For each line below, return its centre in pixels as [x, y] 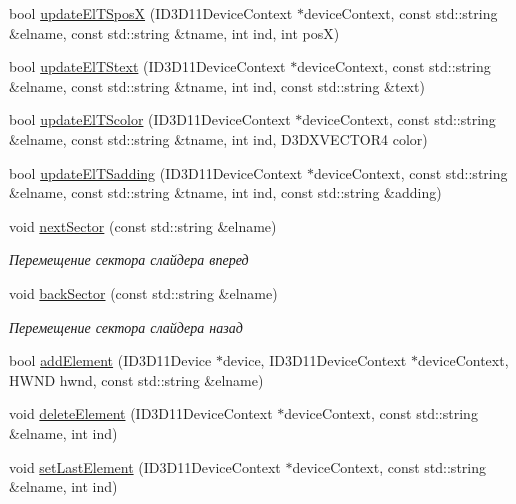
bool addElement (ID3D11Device [110, 360]
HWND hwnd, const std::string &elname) [136, 379]
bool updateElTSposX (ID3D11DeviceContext [151, 13]
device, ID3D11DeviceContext [314, 360]
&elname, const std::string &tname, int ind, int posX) [174, 32]
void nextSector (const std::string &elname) [143, 225]
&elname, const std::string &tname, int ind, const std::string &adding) [225, 192]
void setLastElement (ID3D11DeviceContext [145, 466]
